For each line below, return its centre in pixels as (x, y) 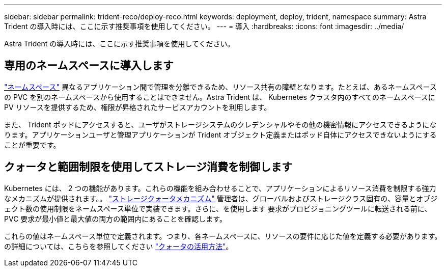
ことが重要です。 (32, 145)
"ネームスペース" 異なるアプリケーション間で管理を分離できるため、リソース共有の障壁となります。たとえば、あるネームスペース (220, 87)
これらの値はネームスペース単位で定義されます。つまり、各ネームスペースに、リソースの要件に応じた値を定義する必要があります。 (223, 236)
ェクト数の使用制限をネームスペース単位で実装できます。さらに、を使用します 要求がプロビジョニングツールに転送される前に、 (218, 208)
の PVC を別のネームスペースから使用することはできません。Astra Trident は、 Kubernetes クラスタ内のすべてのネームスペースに (220, 97)
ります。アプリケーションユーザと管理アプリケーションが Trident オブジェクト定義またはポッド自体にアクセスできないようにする (220, 134)
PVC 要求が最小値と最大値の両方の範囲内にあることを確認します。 (115, 219)
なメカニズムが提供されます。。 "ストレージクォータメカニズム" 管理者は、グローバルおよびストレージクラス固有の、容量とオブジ (221, 198)
